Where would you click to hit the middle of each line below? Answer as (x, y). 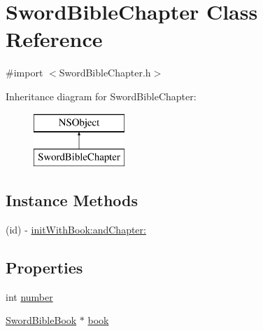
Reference (54, 39)
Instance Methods (72, 200)
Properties (44, 267)
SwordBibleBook (41, 320)
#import (24, 73)
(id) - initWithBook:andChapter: (76, 229)
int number (29, 296)
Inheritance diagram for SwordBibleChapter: (101, 96)
